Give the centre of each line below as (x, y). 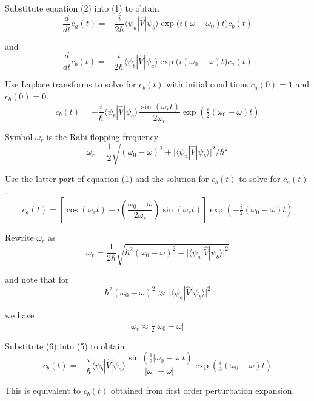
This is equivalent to (43, 390)
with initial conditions (207, 84)
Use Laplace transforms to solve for (71, 84)
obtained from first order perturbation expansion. (202, 390)
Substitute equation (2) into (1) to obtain (82, 8)
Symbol (19, 137)
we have (20, 315)
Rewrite (19, 237)
